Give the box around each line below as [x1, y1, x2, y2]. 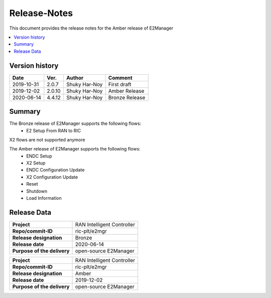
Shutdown [26, 188, 48, 194]
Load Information [26, 195, 62, 201]
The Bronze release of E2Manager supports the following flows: [9, 120, 142, 126]
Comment [108, 74, 132, 81]
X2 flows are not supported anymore [9, 136, 85, 142]
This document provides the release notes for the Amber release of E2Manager [9, 25, 173, 31]
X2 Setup [26, 160, 46, 166]
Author [66, 74, 84, 81]
